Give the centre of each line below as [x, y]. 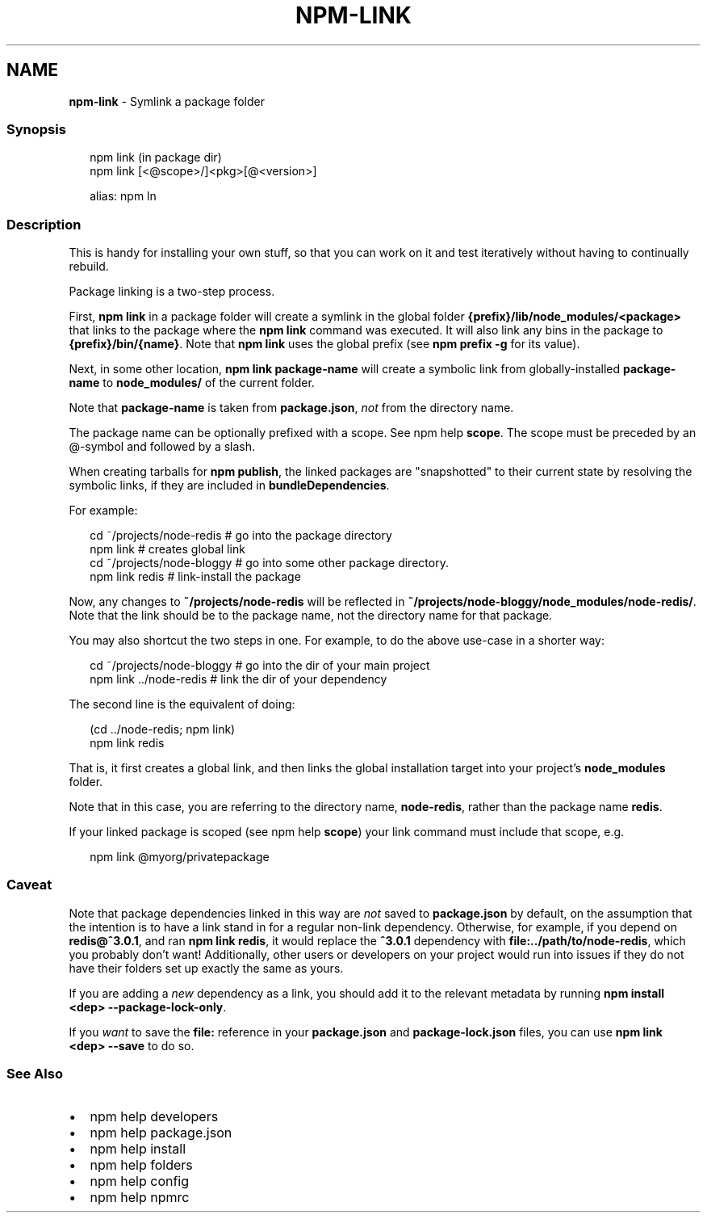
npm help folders [141, 1164]
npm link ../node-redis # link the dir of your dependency [238, 679]
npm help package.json [161, 1132]
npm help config [140, 1181]
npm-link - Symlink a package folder [167, 101]
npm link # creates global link [167, 549]
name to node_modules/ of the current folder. [192, 383]
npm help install [138, 1148]
